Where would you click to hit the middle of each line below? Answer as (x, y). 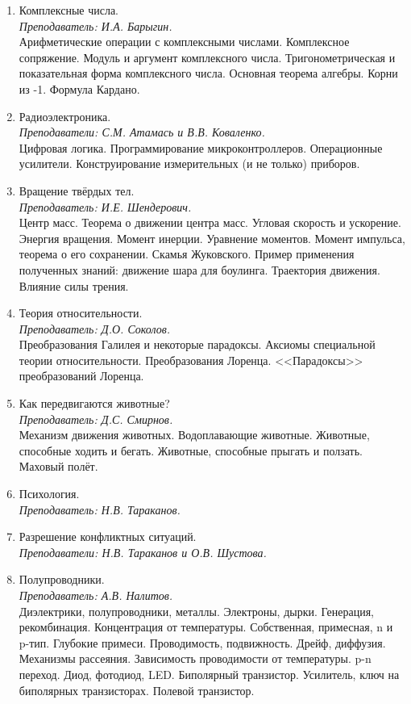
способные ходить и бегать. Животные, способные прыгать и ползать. (191, 450)
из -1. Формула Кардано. (79, 88)
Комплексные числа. (69, 10)
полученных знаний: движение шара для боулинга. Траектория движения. (199, 269)
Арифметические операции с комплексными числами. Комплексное (184, 42)
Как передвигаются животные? (94, 403)
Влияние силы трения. (74, 285)
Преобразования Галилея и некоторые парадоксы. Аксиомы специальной (197, 344)
